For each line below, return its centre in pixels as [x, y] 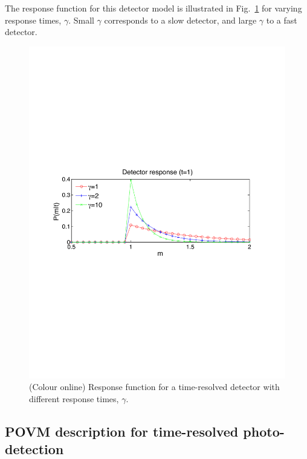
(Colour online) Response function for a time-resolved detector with [154, 387]
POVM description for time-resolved [122, 431]
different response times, [74, 398]
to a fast [282, 20]
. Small [81, 20]
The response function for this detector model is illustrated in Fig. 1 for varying [153, 8]
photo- [264, 431]
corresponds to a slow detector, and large [180, 20]
